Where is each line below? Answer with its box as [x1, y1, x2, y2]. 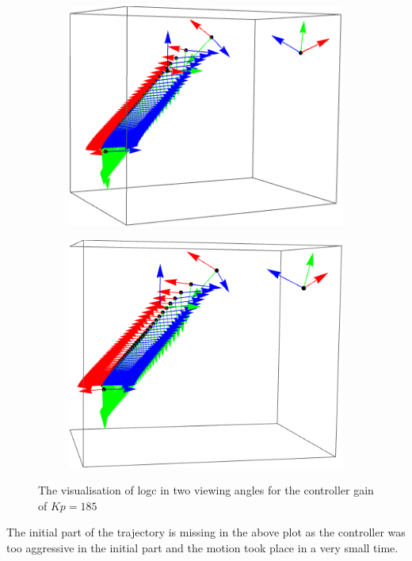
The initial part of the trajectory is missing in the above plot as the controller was [6, 524, 406, 540]
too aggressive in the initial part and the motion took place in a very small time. [6, 539, 399, 555]
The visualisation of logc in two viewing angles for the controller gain [38, 481, 374, 498]
